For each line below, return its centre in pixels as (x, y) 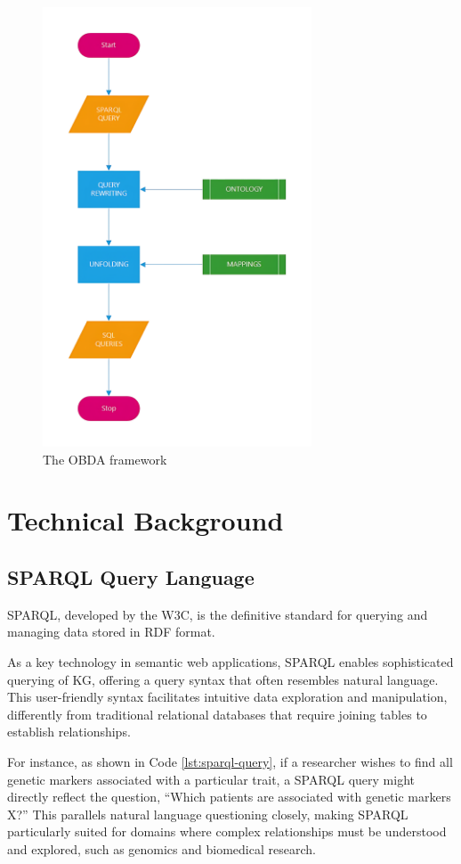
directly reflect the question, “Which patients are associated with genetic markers (229, 797)
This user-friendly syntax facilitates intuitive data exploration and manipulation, (227, 697)
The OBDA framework (105, 459)
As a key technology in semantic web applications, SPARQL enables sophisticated (230, 661)
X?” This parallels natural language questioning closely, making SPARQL (208, 814)
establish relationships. (69, 732)
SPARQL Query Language (131, 576)
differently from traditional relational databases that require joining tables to (217, 714)
